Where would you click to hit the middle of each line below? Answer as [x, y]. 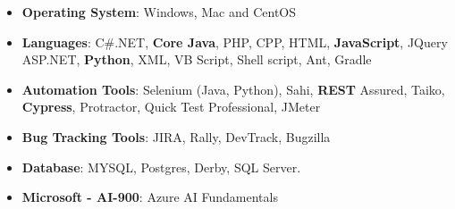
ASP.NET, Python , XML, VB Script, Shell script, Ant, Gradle [197, 59]
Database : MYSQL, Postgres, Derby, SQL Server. [161, 167]
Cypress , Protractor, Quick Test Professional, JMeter [171, 107]
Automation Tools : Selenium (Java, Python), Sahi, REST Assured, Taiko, [233, 89]
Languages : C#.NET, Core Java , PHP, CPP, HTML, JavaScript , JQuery [235, 42]
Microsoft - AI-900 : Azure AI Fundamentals [150, 197]
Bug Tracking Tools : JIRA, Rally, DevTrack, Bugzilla [176, 136]
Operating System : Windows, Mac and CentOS [159, 12]
